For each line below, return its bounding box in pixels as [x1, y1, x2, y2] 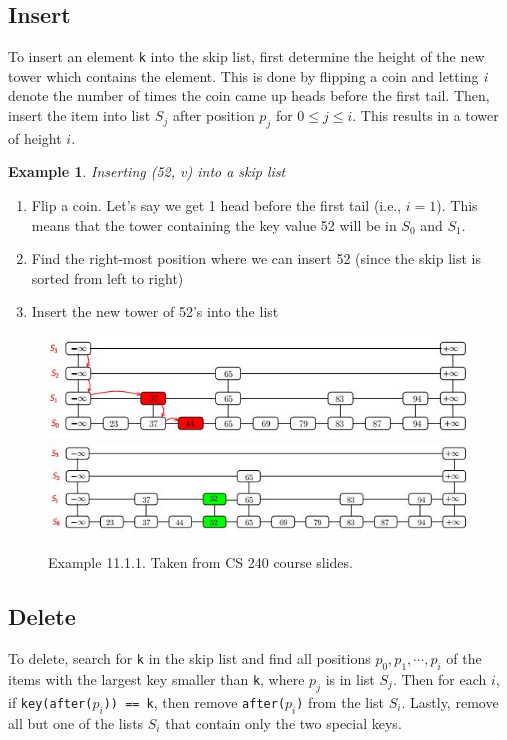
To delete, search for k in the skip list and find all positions [8, 648, 371, 669]
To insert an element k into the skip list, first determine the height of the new [8, 46, 485, 67]
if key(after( [8, 691, 93, 712]
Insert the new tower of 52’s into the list [31, 301, 279, 322]
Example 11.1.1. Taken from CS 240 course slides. [48, 552, 353, 573]
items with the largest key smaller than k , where [8, 669, 305, 690]
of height [8, 127, 62, 148]
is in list [325, 669, 375, 690]
